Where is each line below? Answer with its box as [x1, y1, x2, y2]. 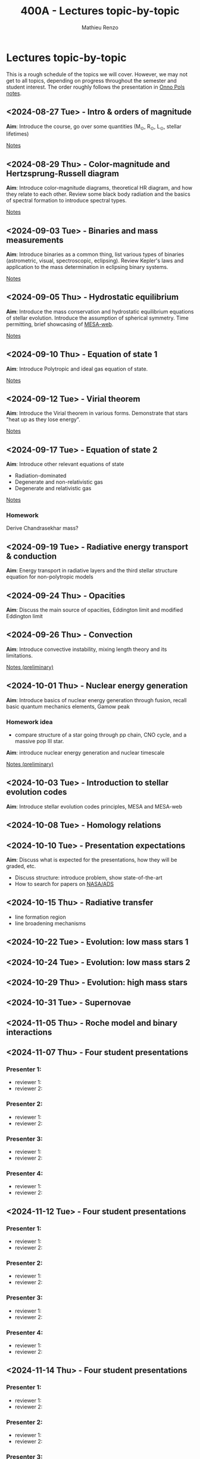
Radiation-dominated [14, 472, 67, 480]
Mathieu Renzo [81, 24, 119, 31]
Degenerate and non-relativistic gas [14, 478, 103, 486]
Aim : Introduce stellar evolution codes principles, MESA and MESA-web [6, 803, 183, 810]
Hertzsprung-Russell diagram [6, 168, 119, 179]
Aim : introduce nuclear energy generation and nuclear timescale [6, 749, 165, 756]
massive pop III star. [14, 738, 64, 745]
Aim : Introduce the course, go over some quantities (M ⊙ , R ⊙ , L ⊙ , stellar [6, 123, 182, 132]
